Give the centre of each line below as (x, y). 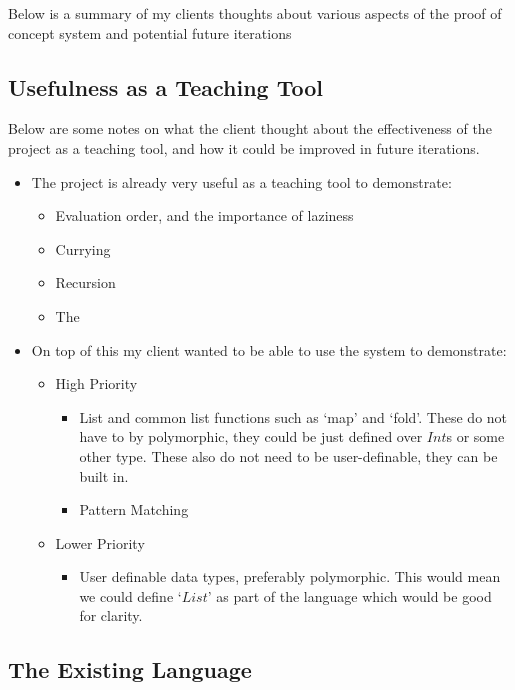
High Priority (96, 383)
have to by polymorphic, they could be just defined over (251, 436)
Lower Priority (100, 542)
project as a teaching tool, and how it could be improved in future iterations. (244, 147)
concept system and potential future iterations (150, 32)
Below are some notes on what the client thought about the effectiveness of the (250, 128)
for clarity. (111, 615)
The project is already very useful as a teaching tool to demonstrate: (241, 181)
